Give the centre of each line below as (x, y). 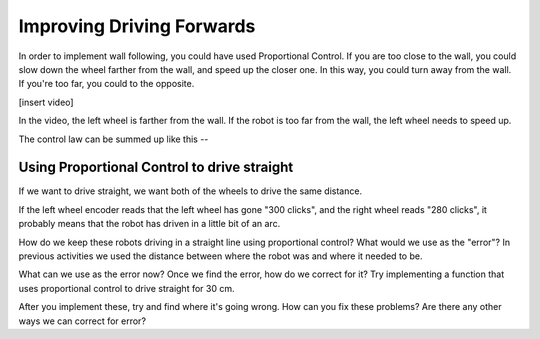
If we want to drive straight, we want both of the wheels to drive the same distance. (190, 191)
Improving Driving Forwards (137, 26)
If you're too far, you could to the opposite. (106, 84)
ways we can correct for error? (82, 321)
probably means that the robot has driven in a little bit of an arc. (149, 224)
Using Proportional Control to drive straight (156, 167)
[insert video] (46, 102)
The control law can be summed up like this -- (113, 139)
